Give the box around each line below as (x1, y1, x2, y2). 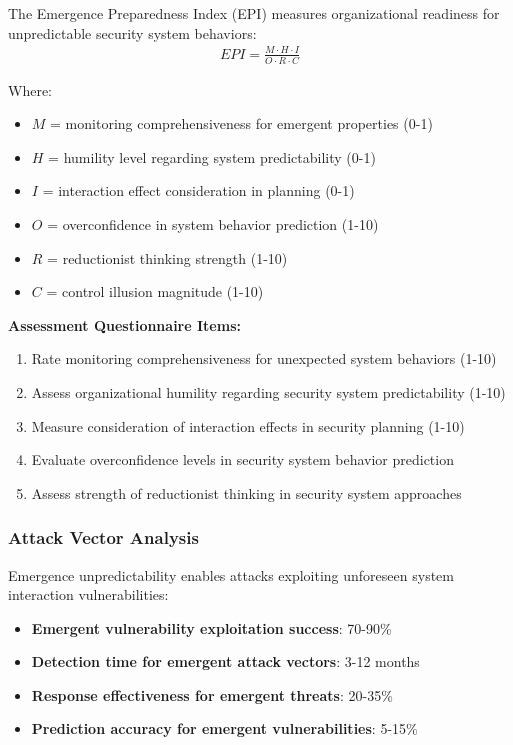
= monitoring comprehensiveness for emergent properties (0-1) (50, 113, 433, 134)
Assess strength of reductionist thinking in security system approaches (31, 482, 462, 503)
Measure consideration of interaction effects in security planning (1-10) (31, 415, 465, 436)
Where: (8, 79, 52, 100)
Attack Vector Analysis (8, 525, 199, 550)
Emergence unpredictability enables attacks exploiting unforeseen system (8, 564, 454, 585)
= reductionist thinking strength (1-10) (47, 247, 288, 268)
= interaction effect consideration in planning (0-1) (42, 180, 355, 201)
